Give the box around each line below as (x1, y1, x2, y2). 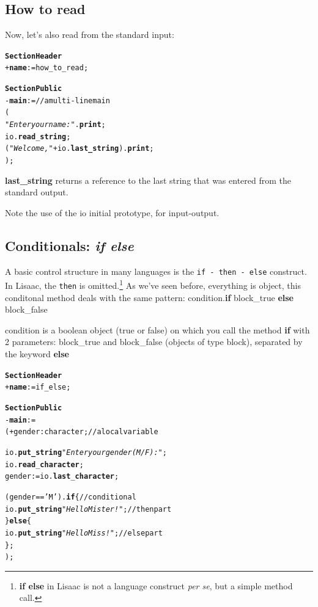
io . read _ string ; (5, 132, 71, 141)
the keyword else (5, 347, 69, 360)
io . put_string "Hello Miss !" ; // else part (5, 528, 163, 537)
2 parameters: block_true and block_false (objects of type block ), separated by (5, 335, 303, 348)
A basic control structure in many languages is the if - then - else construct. (5, 264, 307, 277)
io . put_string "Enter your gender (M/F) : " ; (5, 448, 167, 457)
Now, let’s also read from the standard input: (5, 28, 174, 41)
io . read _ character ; (5, 460, 84, 469)
